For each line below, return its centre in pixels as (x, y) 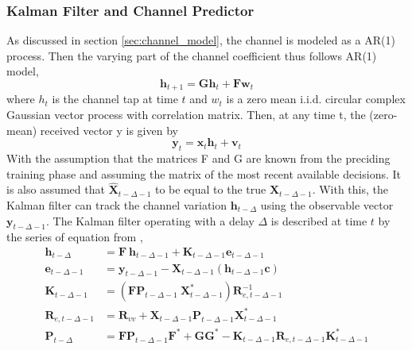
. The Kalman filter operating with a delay (150, 220)
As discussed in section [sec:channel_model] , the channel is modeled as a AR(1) (201, 40)
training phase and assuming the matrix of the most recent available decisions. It (204, 173)
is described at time (319, 220)
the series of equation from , (75, 237)
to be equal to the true (210, 189)
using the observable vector (327, 205)
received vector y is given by (109, 130)
